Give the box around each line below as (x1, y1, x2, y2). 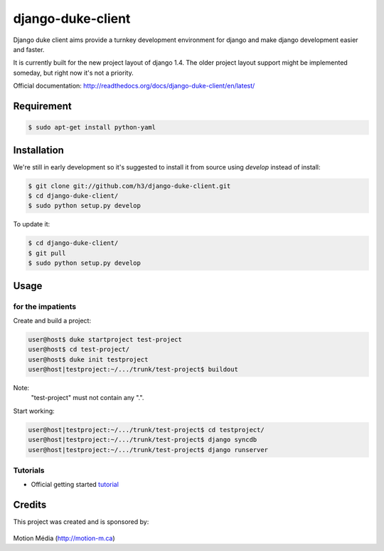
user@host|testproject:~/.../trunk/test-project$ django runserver (28, 446, 269, 453)
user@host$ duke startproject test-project (28, 335, 183, 343)
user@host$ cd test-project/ (28, 345, 130, 354)
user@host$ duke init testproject (28, 355, 149, 363)
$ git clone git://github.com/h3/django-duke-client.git (28, 182, 231, 190)
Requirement (13, 100, 73, 112)
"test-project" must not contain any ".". (31, 394, 144, 402)
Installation (13, 144, 64, 156)
